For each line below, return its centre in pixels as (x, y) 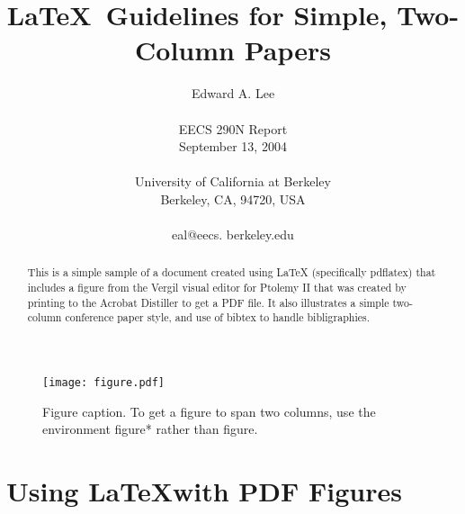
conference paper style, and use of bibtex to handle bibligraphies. (217, 317)
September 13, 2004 (233, 146)
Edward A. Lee (233, 93)
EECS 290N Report (233, 128)
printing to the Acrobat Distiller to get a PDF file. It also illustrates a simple (208, 302)
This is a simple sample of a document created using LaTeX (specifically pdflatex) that (232, 272)
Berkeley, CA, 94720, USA (233, 198)
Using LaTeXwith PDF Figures (204, 491)
